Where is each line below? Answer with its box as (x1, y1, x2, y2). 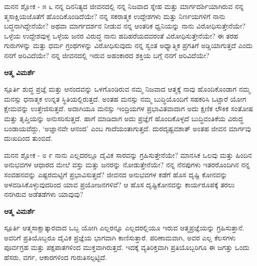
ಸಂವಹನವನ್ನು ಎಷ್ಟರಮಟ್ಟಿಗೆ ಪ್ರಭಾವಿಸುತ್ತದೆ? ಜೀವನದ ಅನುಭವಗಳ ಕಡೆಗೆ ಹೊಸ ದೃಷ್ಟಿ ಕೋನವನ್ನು (4, 169, 227, 179)
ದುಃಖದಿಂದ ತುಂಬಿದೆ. (4, 133, 53, 143)
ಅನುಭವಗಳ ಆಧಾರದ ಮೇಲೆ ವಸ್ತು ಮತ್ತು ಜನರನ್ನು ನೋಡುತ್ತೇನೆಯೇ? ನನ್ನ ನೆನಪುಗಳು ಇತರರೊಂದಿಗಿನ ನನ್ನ (4, 159, 250, 170)
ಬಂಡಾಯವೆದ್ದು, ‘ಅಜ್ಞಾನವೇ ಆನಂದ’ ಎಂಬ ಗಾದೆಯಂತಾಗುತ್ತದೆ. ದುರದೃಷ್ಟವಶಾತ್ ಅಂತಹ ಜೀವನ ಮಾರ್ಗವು (4, 123, 251, 133)
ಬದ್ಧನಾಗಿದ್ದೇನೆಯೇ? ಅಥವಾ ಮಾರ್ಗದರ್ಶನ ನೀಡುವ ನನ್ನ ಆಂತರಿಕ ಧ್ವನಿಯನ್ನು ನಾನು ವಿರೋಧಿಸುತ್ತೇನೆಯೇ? (4, 21, 245, 31)
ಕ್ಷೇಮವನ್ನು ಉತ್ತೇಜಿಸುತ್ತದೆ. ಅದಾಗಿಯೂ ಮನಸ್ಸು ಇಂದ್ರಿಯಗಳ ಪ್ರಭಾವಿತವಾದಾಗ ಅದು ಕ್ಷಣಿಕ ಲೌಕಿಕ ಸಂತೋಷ (4, 103, 253, 114)
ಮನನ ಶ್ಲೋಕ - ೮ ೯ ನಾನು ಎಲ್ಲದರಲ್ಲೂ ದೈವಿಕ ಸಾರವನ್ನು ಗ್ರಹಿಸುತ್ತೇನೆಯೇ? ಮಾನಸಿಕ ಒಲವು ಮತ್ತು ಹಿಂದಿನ (4, 149, 252, 160)
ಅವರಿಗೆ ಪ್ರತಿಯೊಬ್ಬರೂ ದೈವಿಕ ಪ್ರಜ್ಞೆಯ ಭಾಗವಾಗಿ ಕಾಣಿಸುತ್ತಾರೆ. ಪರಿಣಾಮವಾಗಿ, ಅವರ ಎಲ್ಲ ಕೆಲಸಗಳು (4, 232, 236, 242)
